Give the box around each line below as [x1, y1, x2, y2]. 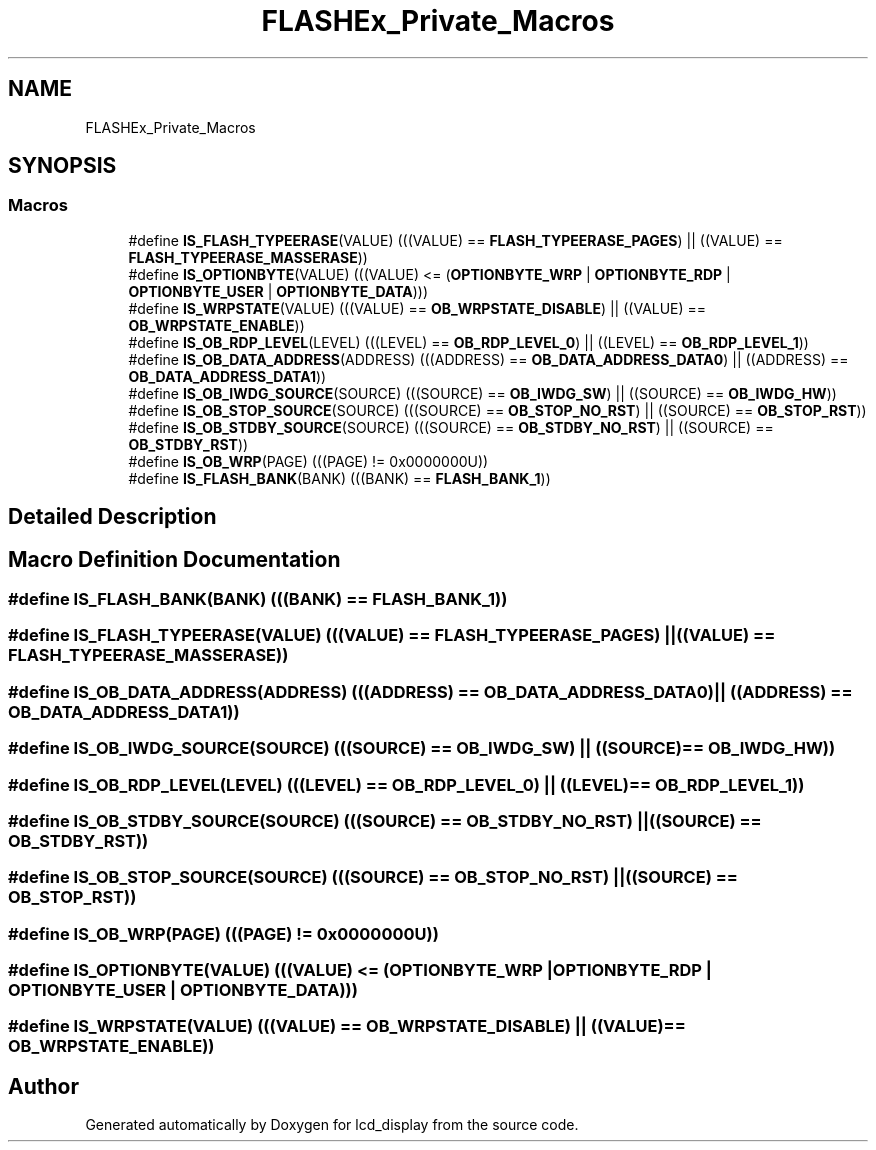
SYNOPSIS [8, 153, 117, 179]
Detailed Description [8, 504, 217, 530]
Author [8, 1073, 79, 1099]
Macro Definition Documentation [8, 546, 341, 572]
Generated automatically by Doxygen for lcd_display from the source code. [85, 1116, 579, 1134]
